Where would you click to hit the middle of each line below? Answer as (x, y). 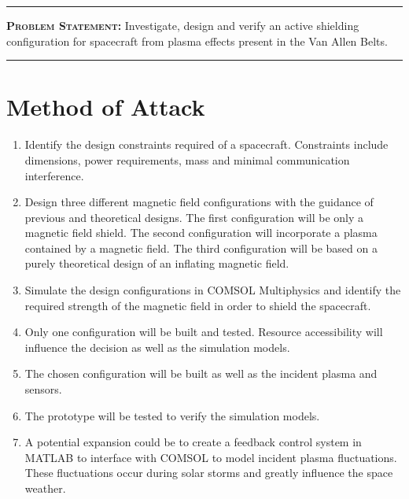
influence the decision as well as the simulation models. (157, 347)
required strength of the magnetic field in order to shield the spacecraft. (198, 305)
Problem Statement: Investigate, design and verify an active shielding (183, 25)
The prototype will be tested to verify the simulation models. (172, 415)
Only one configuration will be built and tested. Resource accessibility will (204, 332)
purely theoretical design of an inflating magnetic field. (157, 263)
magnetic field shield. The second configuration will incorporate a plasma (201, 233)
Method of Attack (106, 107)
